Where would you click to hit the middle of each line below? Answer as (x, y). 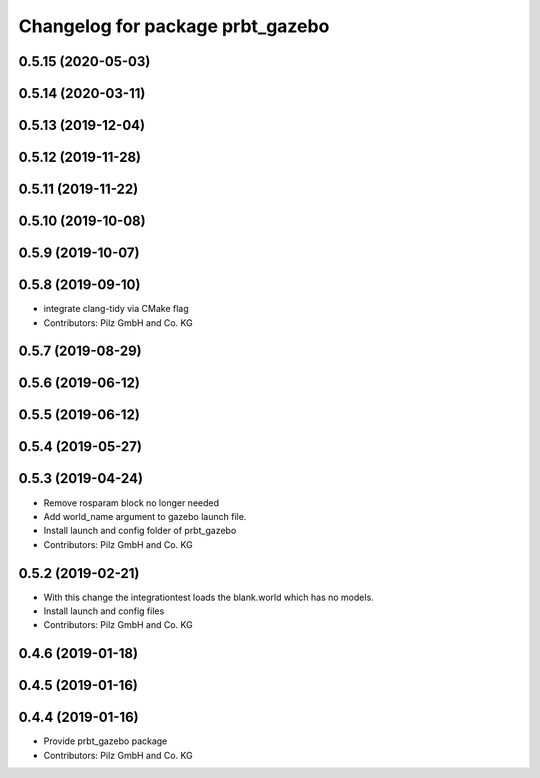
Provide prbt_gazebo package (105, 741)
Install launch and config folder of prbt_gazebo (140, 531)
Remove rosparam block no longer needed (131, 502)
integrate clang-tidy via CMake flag (116, 309)
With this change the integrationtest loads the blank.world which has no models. (208, 597)
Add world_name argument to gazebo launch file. (145, 516)
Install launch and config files (104, 611)
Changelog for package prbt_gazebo (174, 26)
